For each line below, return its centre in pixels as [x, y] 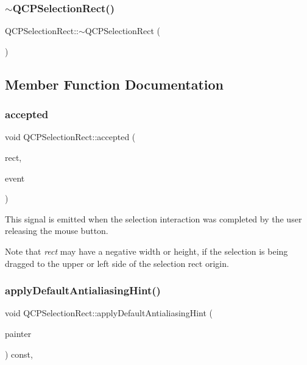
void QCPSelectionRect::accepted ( [70, 137]
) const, [19, 354]
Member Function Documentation [115, 84]
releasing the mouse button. [57, 231]
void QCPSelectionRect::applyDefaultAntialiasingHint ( [109, 313]
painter [18, 333]
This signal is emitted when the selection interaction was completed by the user [153, 218]
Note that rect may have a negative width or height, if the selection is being [146, 251]
